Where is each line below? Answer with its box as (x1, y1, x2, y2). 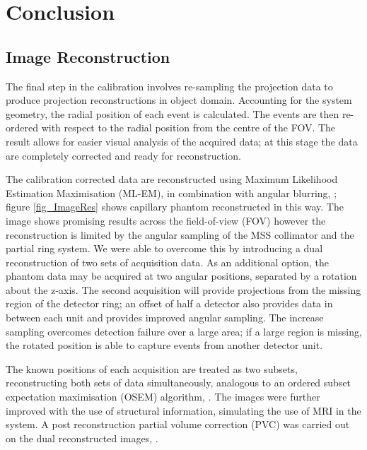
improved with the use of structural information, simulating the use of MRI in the (6, 403, 361, 418)
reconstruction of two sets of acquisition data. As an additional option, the (6, 254, 330, 269)
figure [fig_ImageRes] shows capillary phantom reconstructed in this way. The (6, 199, 344, 214)
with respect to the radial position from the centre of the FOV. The (41, 120, 336, 135)
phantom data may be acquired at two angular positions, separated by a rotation (6, 268, 357, 283)
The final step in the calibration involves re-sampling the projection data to (6, 78, 333, 93)
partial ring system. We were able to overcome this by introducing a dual (6, 241, 323, 256)
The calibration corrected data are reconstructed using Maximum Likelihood (6, 172, 338, 186)
